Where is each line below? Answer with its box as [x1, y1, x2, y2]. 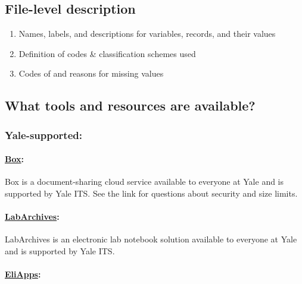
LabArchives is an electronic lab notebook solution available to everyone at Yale [5, 233, 297, 245]
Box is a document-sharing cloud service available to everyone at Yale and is [5, 175, 284, 188]
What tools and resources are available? [5, 96, 256, 115]
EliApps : [5, 268, 41, 280]
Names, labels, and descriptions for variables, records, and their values [18, 27, 276, 40]
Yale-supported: [5, 127, 82, 142]
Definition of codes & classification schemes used [18, 47, 196, 59]
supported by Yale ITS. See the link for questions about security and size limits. [5, 187, 298, 199]
